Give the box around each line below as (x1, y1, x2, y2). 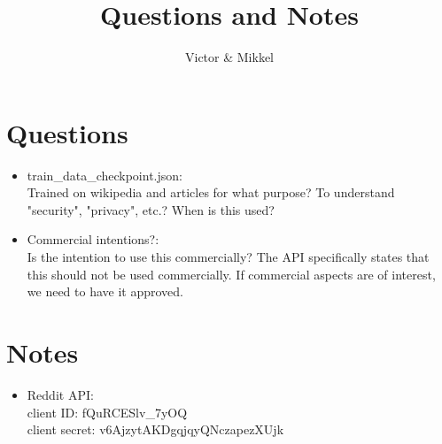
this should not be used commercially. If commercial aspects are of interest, (27, 264, 436, 283)
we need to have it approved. (27, 282, 183, 301)
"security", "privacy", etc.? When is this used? (27, 200, 275, 218)
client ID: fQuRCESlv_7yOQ (27, 402, 188, 421)
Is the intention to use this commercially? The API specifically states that (27, 248, 430, 266)
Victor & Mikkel (185, 48, 274, 66)
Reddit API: (27, 385, 94, 403)
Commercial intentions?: (27, 230, 159, 249)
